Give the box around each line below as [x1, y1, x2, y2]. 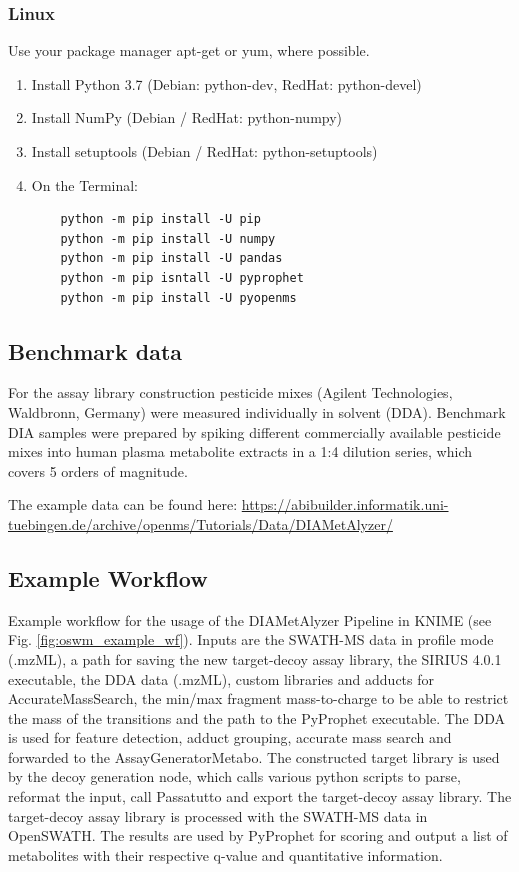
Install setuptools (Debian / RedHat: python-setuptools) [31, 141, 378, 161]
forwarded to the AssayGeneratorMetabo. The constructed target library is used [8, 746, 500, 767]
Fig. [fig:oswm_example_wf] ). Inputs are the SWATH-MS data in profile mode [8, 629, 494, 650]
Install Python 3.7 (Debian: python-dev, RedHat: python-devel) [31, 73, 422, 94]
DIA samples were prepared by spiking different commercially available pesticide [8, 421, 501, 442]
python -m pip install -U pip [60, 212, 261, 227]
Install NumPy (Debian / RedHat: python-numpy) [31, 107, 343, 128]
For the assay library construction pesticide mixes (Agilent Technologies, [8, 382, 453, 403]
